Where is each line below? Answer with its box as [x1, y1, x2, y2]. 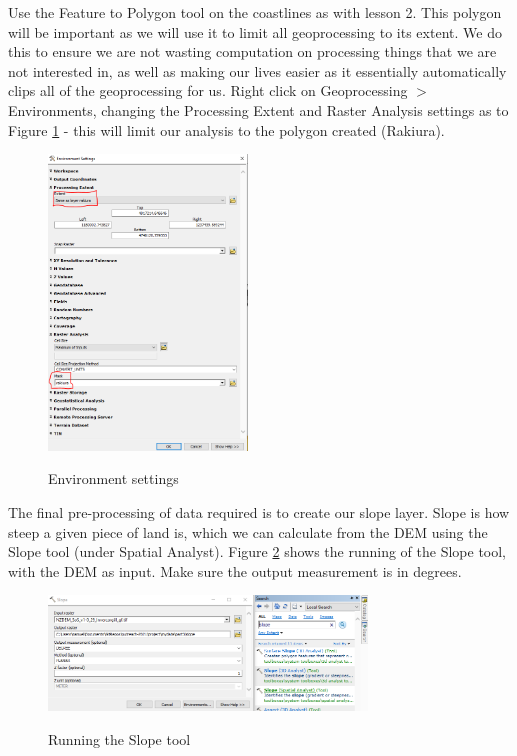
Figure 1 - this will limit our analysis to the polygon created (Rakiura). [8, 119, 445, 140]
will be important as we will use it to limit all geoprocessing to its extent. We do [8, 21, 502, 42]
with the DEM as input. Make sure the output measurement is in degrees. [8, 560, 462, 581]
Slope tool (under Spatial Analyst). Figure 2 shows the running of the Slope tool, [8, 541, 507, 562]
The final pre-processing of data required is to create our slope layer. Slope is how [8, 501, 510, 522]
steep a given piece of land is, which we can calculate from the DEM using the [8, 521, 488, 542]
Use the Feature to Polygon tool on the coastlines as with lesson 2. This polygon [8, 2, 502, 22]
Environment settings [48, 468, 179, 489]
